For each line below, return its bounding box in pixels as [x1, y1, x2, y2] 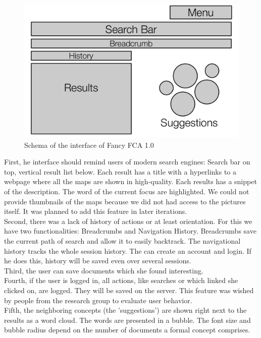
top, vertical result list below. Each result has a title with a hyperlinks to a [4, 166, 237, 177]
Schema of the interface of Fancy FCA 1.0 [24, 139, 154, 150]
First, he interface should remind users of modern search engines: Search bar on [4, 156, 250, 167]
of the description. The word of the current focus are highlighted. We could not [4, 186, 249, 196]
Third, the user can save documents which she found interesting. [4, 265, 203, 275]
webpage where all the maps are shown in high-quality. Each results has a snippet [4, 176, 257, 187]
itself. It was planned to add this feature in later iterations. [4, 206, 187, 216]
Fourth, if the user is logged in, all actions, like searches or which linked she [4, 275, 238, 286]
